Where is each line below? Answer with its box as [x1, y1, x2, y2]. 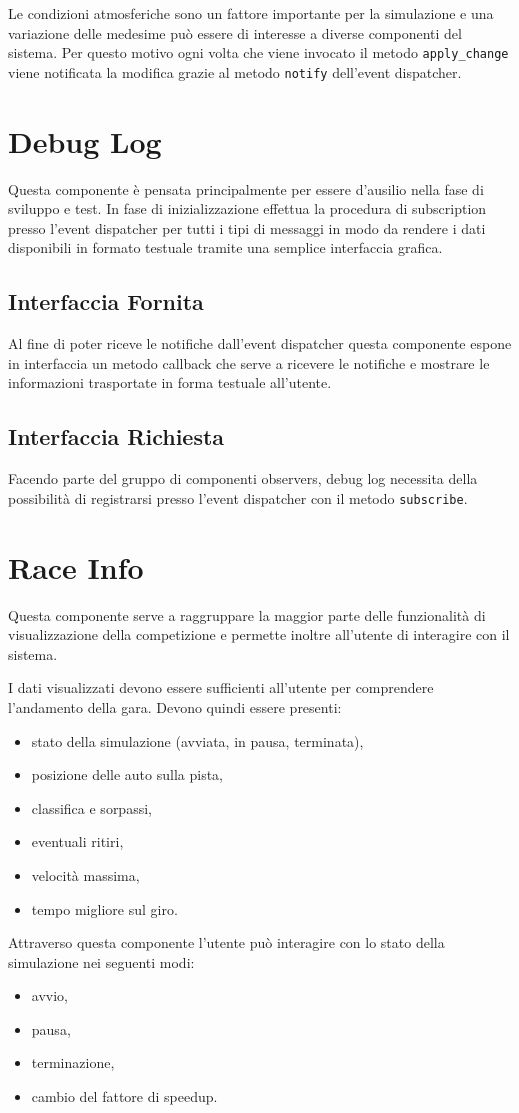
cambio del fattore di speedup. [31, 1086, 218, 1107]
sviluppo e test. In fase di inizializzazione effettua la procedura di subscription [8, 198, 487, 219]
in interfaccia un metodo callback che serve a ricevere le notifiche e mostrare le [8, 352, 490, 373]
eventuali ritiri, [31, 831, 124, 852]
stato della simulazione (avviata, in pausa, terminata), [31, 730, 364, 751]
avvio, [31, 985, 68, 1006]
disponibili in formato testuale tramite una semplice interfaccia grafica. [8, 237, 443, 258]
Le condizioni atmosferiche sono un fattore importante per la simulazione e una [8, 3, 494, 23]
